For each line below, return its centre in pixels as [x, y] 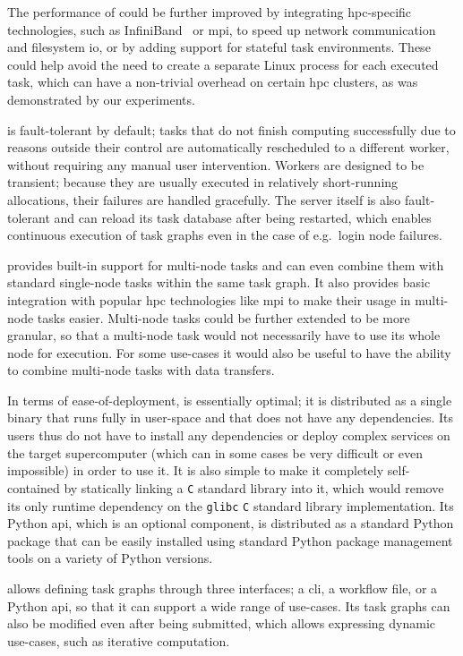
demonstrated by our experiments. [101, 99]
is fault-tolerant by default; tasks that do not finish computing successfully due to [231, 129]
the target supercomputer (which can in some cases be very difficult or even [215, 452]
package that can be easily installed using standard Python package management [230, 540]
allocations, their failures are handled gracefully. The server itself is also [204, 199]
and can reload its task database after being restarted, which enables [243, 217]
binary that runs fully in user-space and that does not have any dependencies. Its [230, 417]
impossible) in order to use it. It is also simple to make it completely [196, 470]
